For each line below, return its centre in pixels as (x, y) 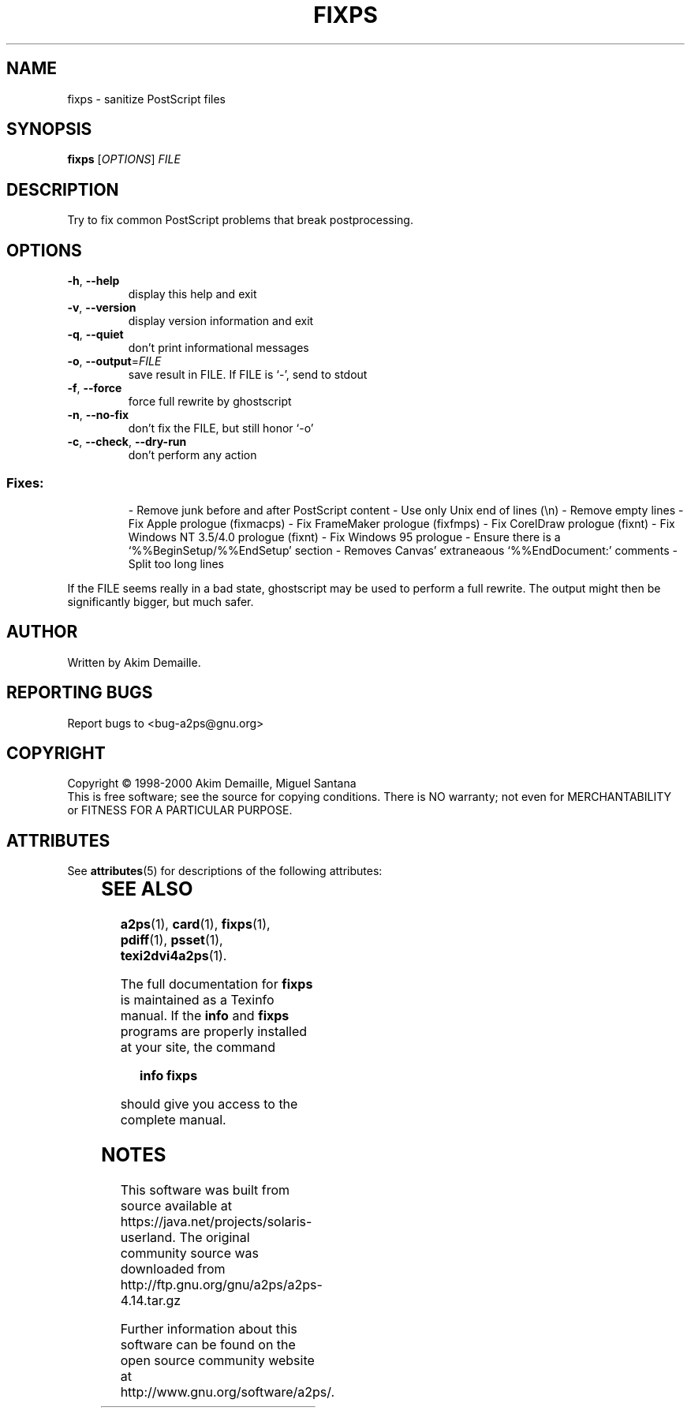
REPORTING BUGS (80, 693)
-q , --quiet (95, 335)
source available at (176, 1205)
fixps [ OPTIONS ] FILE (124, 159)
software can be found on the (208, 1344)
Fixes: (25, 483)
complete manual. (173, 1120)
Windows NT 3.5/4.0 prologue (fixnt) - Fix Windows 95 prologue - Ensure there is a (344, 537)
